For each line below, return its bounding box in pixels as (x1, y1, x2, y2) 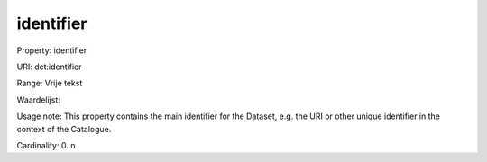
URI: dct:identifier (16, 61, 82, 72)
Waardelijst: (16, 94, 60, 105)
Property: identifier (16, 45, 87, 56)
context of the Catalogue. (16, 123, 112, 134)
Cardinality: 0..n (16, 139, 76, 150)
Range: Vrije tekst (16, 77, 83, 89)
